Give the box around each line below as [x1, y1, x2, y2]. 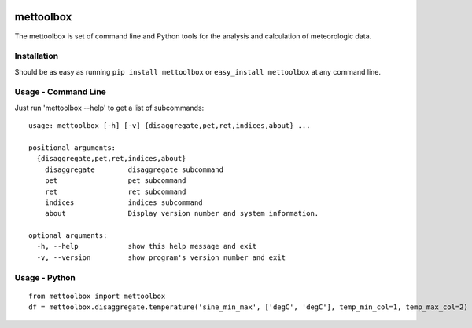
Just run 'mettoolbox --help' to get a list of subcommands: [14, 103, 205, 112]
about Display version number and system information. [44, 209, 319, 218]
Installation [14, 51, 59, 62]
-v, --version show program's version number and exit [36, 253, 286, 262]
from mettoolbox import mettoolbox [28, 291, 166, 301]
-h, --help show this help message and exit [36, 242, 257, 251]
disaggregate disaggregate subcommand [44, 165, 224, 174]
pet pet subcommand [44, 177, 186, 185]
